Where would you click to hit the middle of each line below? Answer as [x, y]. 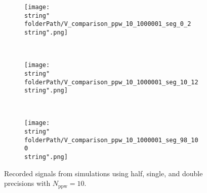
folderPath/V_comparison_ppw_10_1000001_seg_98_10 [111, 140]
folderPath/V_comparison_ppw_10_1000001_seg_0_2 [108, 24]
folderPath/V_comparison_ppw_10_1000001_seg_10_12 [111, 82]
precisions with [27, 183]
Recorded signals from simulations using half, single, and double [103, 173]
